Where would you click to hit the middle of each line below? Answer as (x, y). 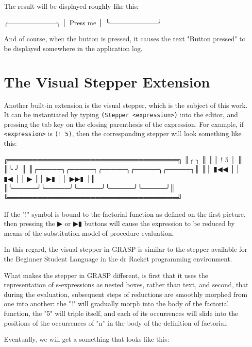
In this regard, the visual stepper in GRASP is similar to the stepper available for (126, 249)
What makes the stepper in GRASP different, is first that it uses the (106, 275)
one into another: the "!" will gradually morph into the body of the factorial (117, 304)
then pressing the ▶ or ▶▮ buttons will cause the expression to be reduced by (119, 223)
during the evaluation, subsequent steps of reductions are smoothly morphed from (126, 294)
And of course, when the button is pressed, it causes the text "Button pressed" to (125, 39)
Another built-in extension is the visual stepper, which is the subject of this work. (126, 105)
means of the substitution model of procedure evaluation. (89, 233)
